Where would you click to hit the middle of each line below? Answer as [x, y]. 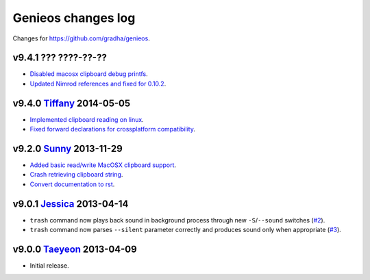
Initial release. [49, 266]
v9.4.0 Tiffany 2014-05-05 [72, 103]
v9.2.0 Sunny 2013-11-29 [67, 148]
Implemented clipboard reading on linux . [87, 119]
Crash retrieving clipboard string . [76, 175]
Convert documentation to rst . [72, 184]
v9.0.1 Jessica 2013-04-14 [71, 204]
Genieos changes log [74, 18]
